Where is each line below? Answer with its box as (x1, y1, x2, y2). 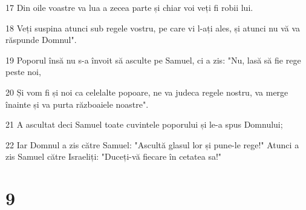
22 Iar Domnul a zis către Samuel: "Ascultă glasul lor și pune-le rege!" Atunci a (5, 138, 299, 151)
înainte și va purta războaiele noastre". (5, 97, 149, 110)
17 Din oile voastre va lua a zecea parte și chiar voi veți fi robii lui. (5, 1, 253, 13)
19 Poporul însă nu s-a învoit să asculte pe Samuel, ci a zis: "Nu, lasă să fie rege (5, 53, 301, 66)
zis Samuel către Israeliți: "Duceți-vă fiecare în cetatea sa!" (5, 150, 222, 163)
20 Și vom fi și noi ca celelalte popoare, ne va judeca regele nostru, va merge (5, 85, 288, 98)
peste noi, (5, 65, 41, 78)
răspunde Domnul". (5, 33, 77, 46)
